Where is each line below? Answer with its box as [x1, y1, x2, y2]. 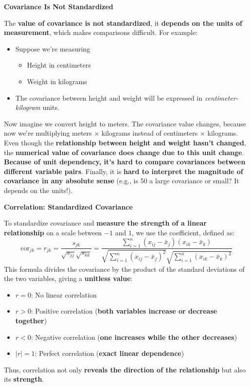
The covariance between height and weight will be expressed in [15, 92, 203, 103]
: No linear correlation [31, 289, 97, 299]
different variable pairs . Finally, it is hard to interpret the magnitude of [4, 166, 243, 176]
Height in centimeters [27, 60, 91, 70]
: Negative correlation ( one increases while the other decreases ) [31, 332, 237, 342]
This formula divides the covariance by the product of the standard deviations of [4, 264, 245, 274]
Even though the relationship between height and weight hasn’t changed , [4, 137, 246, 147]
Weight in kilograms [27, 76, 87, 86]
